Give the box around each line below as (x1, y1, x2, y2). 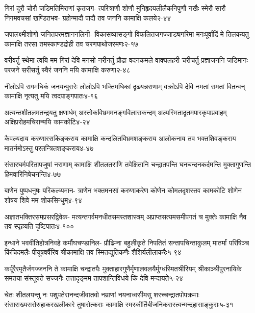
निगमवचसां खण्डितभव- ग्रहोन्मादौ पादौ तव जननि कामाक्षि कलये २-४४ (4, 12, 171, 23)
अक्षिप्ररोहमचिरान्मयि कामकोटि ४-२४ (4, 117, 90, 127)
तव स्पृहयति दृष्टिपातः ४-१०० (4, 221, 74, 231)
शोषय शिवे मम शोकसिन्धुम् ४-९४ (4, 194, 82, 205)
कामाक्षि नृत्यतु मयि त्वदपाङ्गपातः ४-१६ (4, 91, 98, 101)
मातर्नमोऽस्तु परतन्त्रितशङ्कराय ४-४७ (4, 143, 94, 153)
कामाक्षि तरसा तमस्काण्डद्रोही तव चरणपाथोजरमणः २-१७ (4, 38, 138, 48)
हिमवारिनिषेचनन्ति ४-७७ (4, 169, 61, 179)
